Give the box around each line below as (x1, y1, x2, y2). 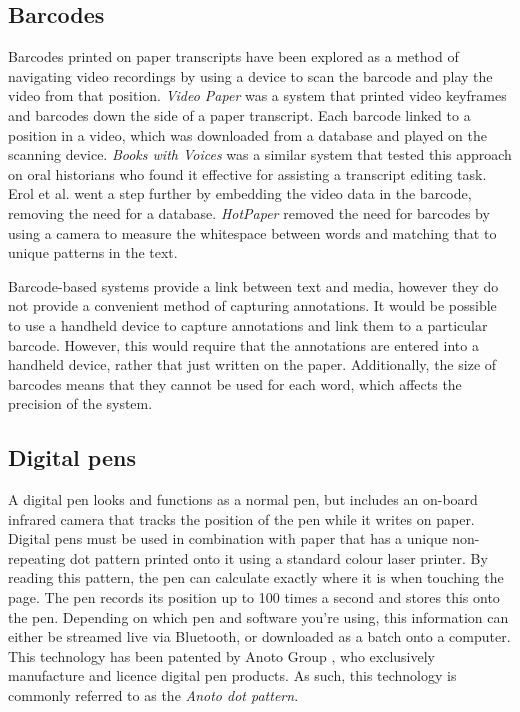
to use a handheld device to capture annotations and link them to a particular (8, 314, 488, 335)
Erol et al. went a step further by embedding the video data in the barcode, (8, 183, 472, 204)
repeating (8, 547, 66, 568)
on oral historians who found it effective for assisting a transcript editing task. (8, 163, 487, 184)
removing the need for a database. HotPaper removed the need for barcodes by (8, 202, 490, 223)
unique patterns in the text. (8, 242, 178, 263)
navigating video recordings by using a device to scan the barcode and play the (8, 65, 493, 86)
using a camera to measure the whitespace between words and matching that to (8, 222, 497, 243)
